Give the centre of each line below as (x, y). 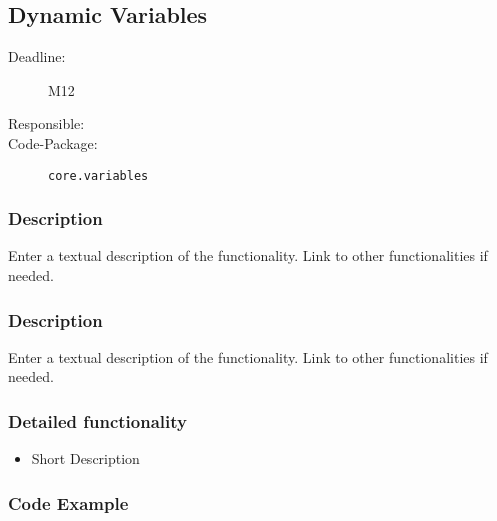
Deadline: (37, 56)
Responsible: (46, 123)
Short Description (85, 458)
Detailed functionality (97, 420)
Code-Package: (53, 142)
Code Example (68, 502)
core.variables (98, 175)
